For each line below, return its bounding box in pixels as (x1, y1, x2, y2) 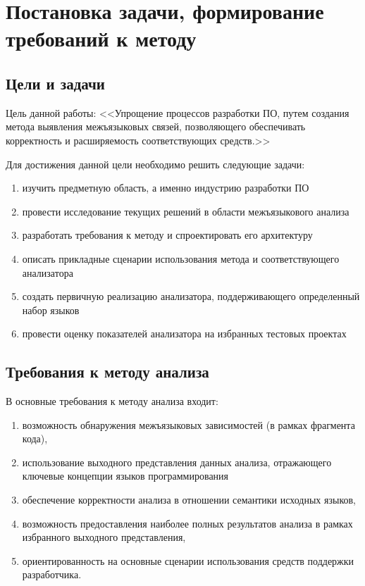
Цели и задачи (6, 72, 105, 94)
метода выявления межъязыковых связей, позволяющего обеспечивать (6, 119, 306, 134)
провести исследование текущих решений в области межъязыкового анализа (22, 204, 349, 218)
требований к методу (6, 24, 197, 53)
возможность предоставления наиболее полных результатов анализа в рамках (22, 516, 353, 530)
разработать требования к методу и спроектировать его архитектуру (22, 227, 313, 242)
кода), (22, 431, 48, 446)
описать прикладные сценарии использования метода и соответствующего (22, 251, 340, 266)
